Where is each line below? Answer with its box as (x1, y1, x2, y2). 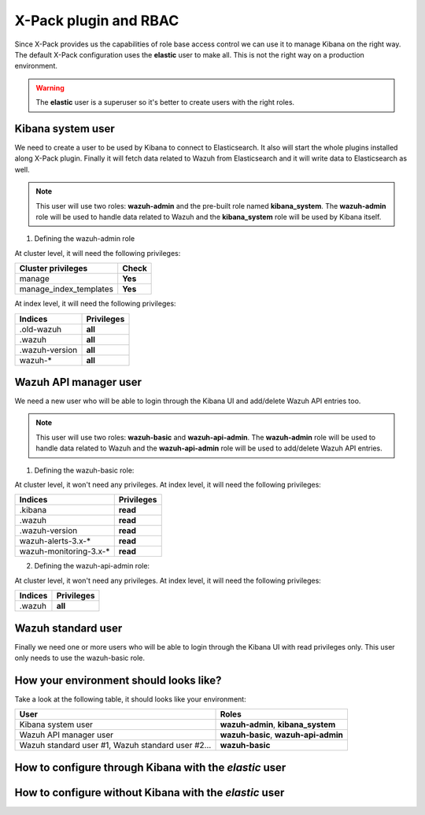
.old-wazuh (19, 324, 62, 335)
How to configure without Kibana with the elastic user (14, 786, 285, 799)
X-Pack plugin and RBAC (14, 12, 179, 29)
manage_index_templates (19, 283, 114, 295)
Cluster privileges (19, 263, 88, 274)
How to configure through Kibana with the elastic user (14, 761, 286, 774)
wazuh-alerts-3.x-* (19, 535, 91, 546)
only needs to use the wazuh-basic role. (14, 654, 146, 663)
